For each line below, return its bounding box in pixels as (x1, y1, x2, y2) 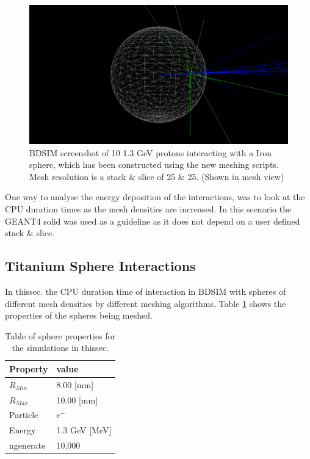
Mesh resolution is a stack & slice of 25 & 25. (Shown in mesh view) (29, 170, 284, 183)
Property (9, 362, 48, 375)
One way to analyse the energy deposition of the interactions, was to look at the (5, 190, 305, 203)
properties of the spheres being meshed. (5, 309, 153, 322)
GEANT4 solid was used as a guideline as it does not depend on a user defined (5, 214, 300, 227)
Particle (9, 408, 38, 421)
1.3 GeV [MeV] (56, 424, 112, 436)
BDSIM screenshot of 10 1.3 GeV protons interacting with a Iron (29, 146, 272, 159)
